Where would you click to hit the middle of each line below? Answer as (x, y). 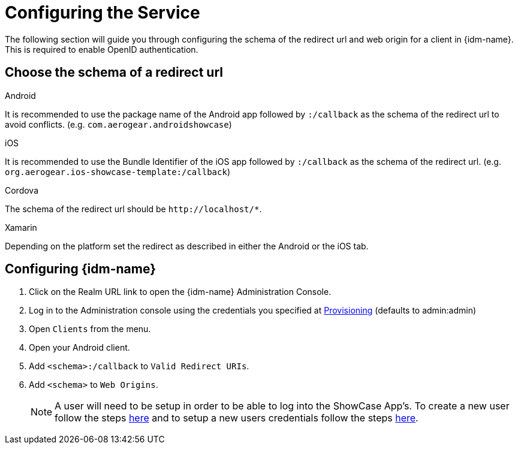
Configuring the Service (103, 13)
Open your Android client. (79, 348)
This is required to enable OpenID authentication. (102, 49)
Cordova (22, 190)
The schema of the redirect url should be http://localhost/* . (133, 209)
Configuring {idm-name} (80, 269)
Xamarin (21, 227)
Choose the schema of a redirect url (114, 73)
